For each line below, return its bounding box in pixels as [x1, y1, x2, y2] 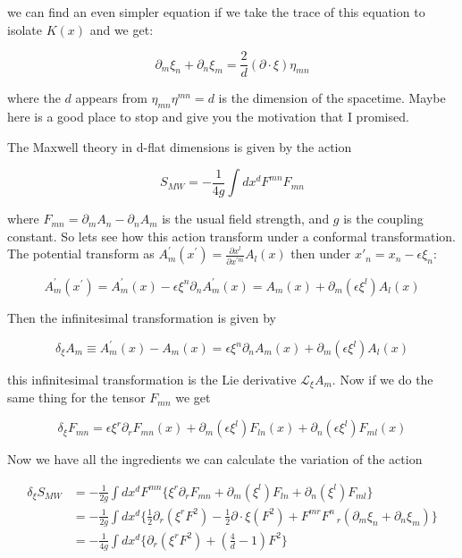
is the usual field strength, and [162, 209, 330, 228]
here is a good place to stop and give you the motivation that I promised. [7, 107, 409, 126]
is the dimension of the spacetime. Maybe [218, 89, 446, 107]
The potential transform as [7, 244, 155, 263]
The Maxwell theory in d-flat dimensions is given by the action [7, 137, 352, 156]
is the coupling [343, 209, 424, 228]
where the [7, 89, 61, 107]
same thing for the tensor [7, 388, 146, 407]
